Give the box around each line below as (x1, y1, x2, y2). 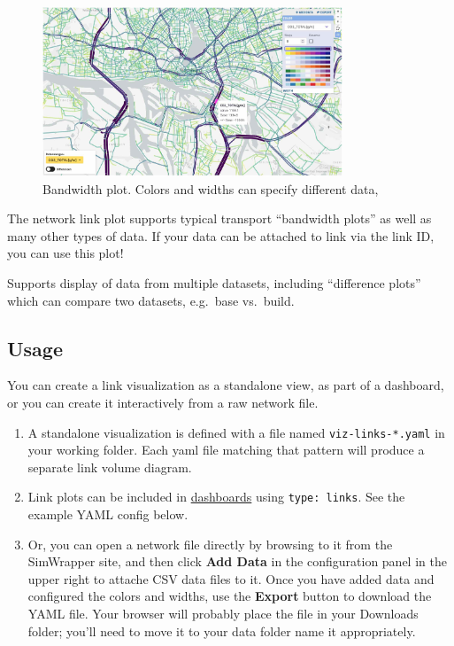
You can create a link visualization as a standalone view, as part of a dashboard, (7, 376, 444, 394)
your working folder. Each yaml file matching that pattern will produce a (27, 440, 425, 459)
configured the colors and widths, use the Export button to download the (27, 587, 432, 605)
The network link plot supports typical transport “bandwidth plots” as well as (7, 209, 432, 228)
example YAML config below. (27, 505, 189, 524)
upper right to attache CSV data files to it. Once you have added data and (27, 569, 435, 588)
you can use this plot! (7, 244, 124, 262)
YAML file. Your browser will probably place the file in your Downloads (27, 603, 419, 622)
